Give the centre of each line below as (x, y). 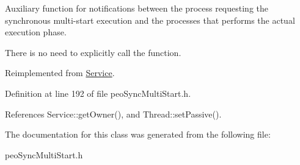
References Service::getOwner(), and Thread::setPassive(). (113, 114)
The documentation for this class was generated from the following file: (138, 134)
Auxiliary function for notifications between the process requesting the (137, 8)
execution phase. (36, 32)
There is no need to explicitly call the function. (93, 52)
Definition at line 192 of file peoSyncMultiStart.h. (98, 93)
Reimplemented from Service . (60, 73)
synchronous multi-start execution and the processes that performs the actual (150, 20)
